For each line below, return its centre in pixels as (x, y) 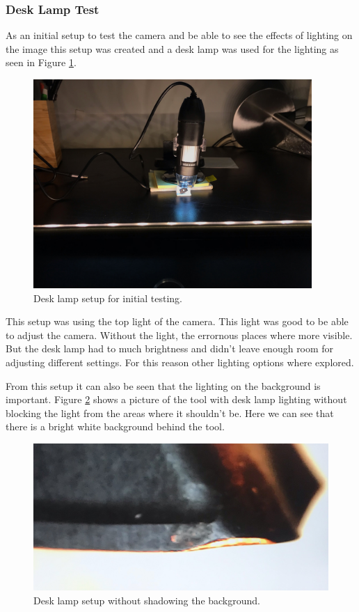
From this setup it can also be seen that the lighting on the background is (163, 385)
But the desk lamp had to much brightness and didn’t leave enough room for (170, 348)
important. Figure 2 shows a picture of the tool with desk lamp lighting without (176, 399)
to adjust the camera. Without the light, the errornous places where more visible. (179, 335)
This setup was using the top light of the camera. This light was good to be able (177, 321)
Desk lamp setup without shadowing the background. (147, 600)
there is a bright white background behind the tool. (115, 426)
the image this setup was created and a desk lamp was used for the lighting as (172, 48)
